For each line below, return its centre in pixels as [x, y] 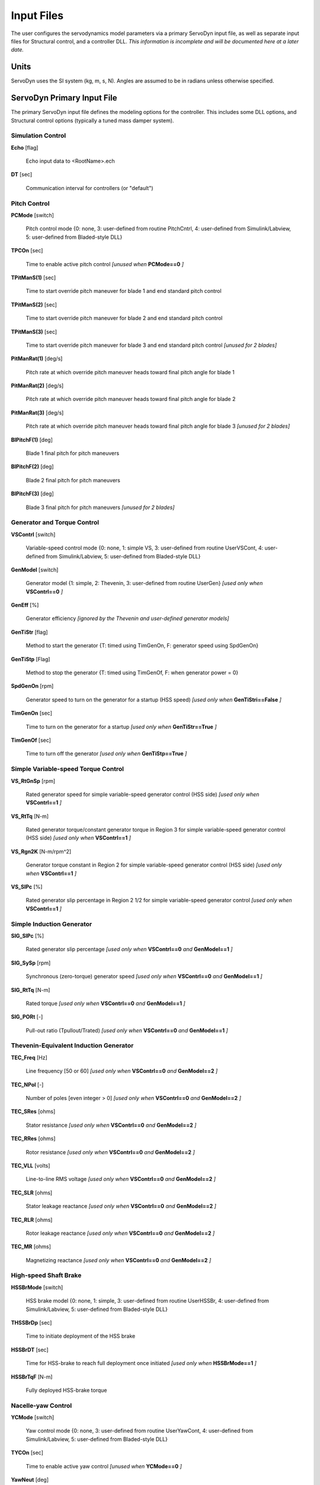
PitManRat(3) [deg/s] [37, 412]
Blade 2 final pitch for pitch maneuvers [73, 480]
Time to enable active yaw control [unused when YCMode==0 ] [104, 1466]
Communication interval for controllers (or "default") [89, 188]
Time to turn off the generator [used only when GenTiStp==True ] [106, 754]
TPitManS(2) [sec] [34, 304]
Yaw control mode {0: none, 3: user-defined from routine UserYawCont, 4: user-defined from [140, 1431]
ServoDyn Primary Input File [64, 98]
